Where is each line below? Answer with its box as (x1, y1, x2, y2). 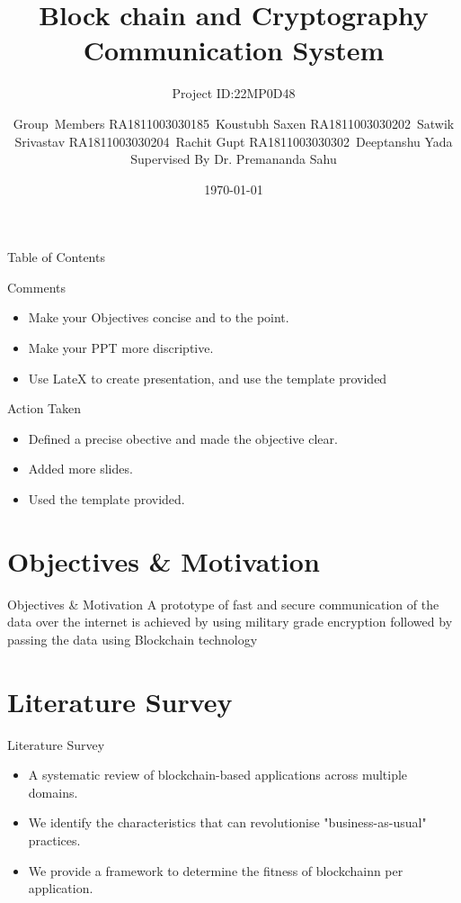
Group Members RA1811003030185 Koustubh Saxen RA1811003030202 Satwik (13, 113, 455, 132)
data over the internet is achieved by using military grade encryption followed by (7, 612, 453, 631)
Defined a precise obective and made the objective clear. (28, 429, 338, 447)
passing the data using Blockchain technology (7, 629, 258, 648)
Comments (7, 277, 66, 296)
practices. (28, 831, 81, 850)
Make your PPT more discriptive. (28, 339, 214, 357)
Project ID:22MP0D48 (172, 84, 296, 103)
